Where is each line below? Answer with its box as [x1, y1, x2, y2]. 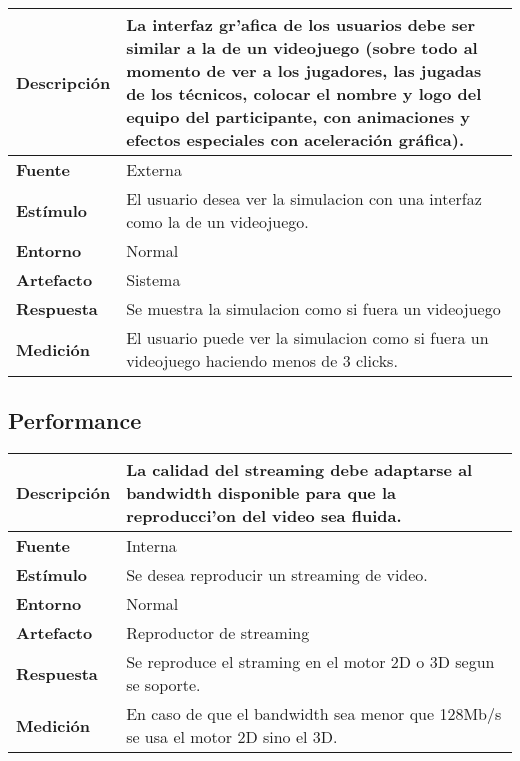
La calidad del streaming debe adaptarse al [126, 458, 473, 482]
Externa [126, 158, 182, 181]
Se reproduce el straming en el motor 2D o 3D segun [126, 650, 495, 674]
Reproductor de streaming [126, 621, 310, 645]
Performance [8, 405, 142, 436]
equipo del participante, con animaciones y [126, 105, 471, 128]
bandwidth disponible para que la [126, 481, 396, 505]
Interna [126, 534, 177, 558]
